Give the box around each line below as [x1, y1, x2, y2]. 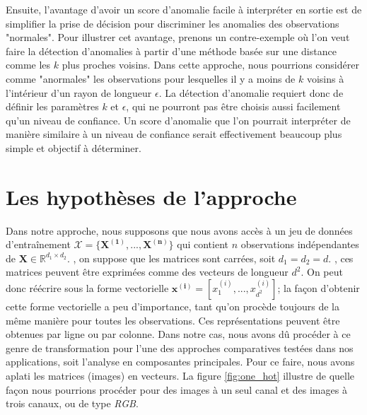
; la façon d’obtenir [277, 281, 360, 296]
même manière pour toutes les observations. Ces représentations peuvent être [6, 312, 340, 327]
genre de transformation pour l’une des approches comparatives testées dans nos [6, 340, 354, 355]
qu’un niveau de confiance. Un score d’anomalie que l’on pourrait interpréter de [6, 112, 351, 127]
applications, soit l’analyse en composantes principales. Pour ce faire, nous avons [6, 354, 355, 369]
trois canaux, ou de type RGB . [6, 396, 139, 411]
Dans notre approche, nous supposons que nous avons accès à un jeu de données [6, 223, 353, 238]
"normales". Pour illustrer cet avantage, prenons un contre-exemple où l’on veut [6, 30, 350, 45]
